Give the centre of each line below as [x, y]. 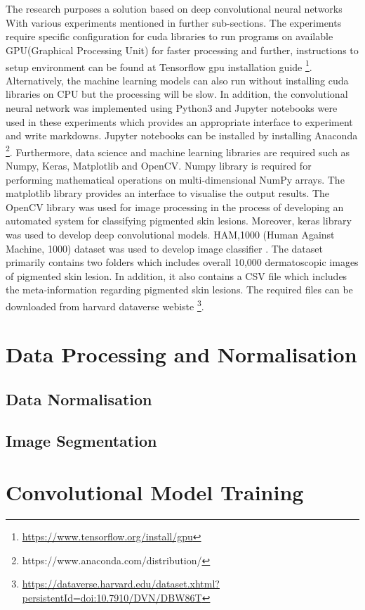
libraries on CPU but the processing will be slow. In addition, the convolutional [177, 94]
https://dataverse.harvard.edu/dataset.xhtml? [121, 584]
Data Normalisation [79, 399]
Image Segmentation [81, 440]
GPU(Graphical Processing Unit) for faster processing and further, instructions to [182, 50]
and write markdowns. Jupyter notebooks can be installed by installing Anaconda [182, 135]
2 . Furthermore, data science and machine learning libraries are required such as [178, 151]
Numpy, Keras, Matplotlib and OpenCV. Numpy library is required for [159, 166]
